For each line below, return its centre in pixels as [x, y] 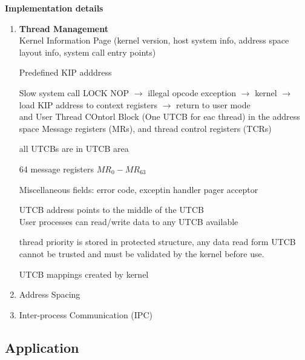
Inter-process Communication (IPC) [86, 314]
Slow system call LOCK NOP [74, 92]
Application [42, 347]
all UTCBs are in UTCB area [74, 149]
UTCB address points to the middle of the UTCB [111, 210]
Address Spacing [50, 294]
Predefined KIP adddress [65, 72]
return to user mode [213, 104]
